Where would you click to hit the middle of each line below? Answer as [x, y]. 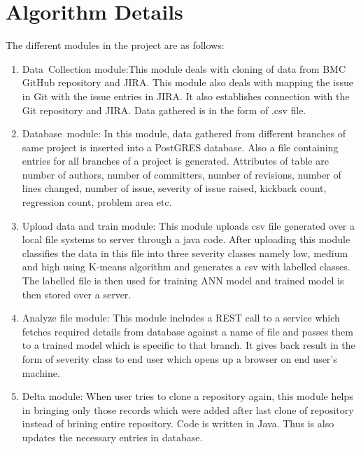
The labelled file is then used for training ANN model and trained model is [183, 281]
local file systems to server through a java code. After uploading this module [186, 239]
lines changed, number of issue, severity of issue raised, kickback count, [174, 188]
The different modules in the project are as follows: [115, 45]
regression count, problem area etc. [97, 202]
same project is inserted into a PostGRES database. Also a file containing [180, 147]
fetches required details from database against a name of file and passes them [187, 331]
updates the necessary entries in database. [112, 437]
